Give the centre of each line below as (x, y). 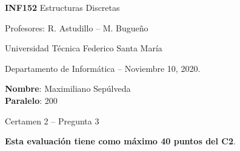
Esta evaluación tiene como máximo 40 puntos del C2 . (120, 141)
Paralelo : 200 (31, 100)
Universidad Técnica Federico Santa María (84, 48)
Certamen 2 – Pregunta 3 (52, 120)
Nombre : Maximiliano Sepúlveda (68, 88)
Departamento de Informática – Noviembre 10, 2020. (103, 68)
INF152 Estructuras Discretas (62, 7)
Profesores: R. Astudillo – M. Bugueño (77, 27)
